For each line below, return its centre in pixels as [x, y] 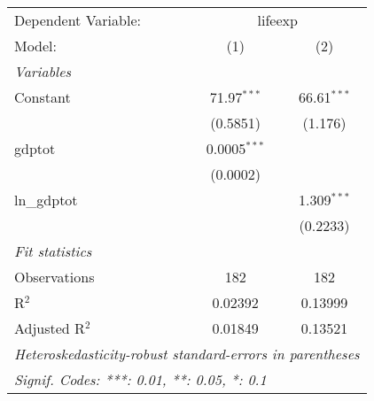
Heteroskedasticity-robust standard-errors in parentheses [187, 354]
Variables [43, 71]
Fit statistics [53, 251]
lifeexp [277, 20]
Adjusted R [50, 328]
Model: [36, 46]
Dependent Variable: [78, 20]
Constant [43, 97]
